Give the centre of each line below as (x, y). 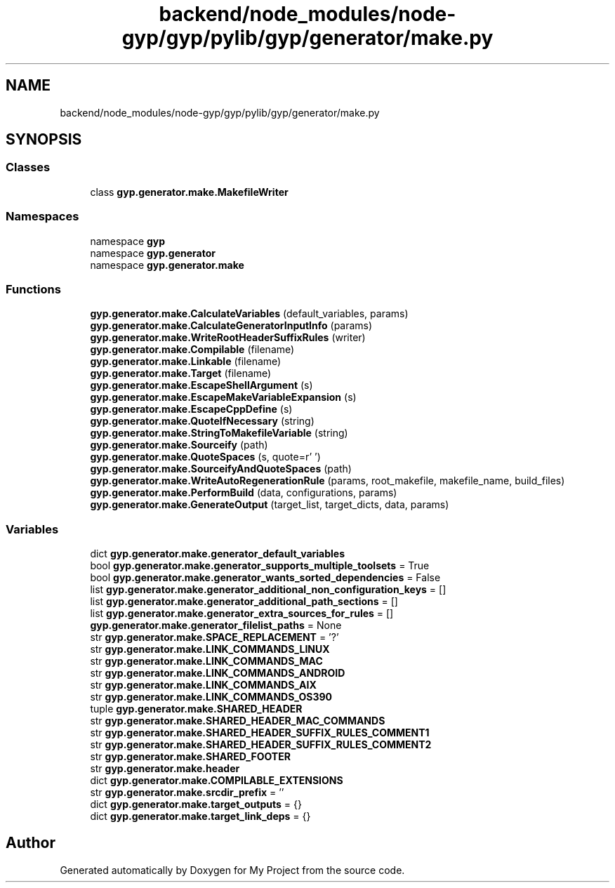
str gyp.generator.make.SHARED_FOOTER (190, 757)
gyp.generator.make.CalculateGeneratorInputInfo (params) (231, 326)
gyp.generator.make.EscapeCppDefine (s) (191, 409)
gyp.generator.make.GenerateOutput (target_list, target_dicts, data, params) (270, 505)
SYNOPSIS (44, 140)
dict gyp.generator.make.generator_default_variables (218, 554)
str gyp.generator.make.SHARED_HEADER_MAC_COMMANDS (238, 721)
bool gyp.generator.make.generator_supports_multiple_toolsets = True (260, 566)
